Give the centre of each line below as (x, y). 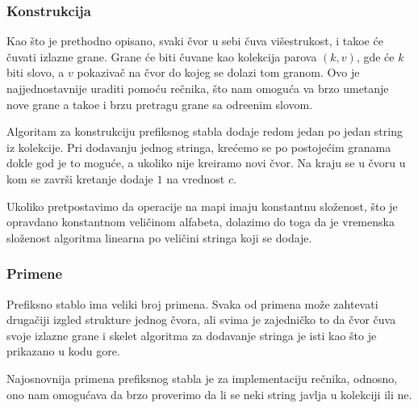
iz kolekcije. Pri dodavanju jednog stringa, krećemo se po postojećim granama (199, 147)
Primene (35, 273)
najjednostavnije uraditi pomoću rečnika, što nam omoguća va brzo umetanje (198, 88)
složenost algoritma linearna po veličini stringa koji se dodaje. (159, 237)
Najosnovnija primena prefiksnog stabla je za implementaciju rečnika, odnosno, (202, 378)
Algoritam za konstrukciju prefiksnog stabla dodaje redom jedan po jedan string (205, 131)
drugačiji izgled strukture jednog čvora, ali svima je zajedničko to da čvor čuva (201, 320)
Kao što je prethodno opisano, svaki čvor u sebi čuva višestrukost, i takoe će (195, 41)
